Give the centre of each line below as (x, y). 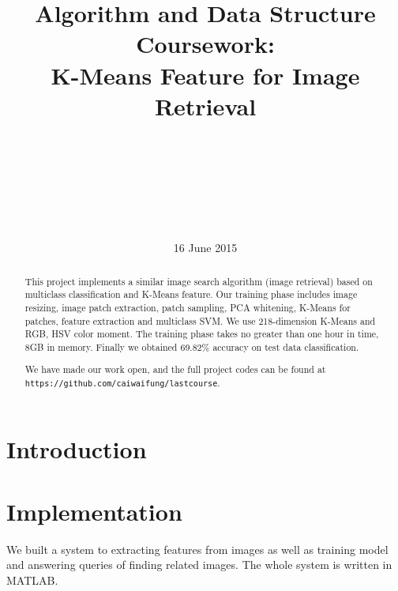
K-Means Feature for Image (205, 75)
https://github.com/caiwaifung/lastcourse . (122, 383)
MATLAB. (32, 580)
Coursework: (205, 44)
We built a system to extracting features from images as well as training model (197, 549)
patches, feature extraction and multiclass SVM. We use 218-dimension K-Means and (200, 320)
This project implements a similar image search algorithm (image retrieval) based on (199, 281)
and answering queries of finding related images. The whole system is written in (199, 565)
